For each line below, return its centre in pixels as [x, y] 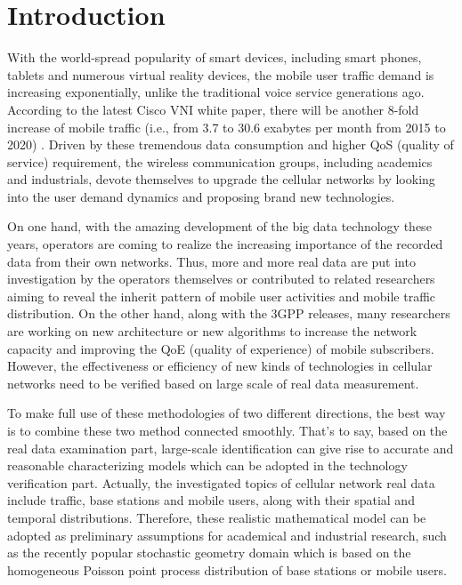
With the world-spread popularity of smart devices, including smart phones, [215, 57]
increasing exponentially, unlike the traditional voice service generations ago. [216, 92]
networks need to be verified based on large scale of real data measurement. [213, 383]
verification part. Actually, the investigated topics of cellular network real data [221, 482]
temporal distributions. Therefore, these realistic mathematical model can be [217, 517]
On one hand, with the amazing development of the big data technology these [219, 226]
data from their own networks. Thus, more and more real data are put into [211, 261]
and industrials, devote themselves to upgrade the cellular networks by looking [221, 179]
